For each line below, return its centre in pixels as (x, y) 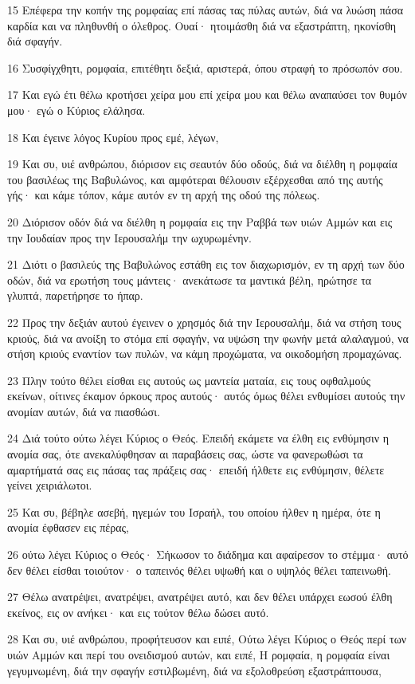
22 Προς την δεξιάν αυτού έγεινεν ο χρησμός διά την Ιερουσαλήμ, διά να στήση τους (204, 322)
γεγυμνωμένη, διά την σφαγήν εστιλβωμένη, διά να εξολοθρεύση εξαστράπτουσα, (194, 670)
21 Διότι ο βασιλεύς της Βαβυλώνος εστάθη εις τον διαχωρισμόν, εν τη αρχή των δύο (206, 264)
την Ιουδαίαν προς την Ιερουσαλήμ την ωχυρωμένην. (129, 237)
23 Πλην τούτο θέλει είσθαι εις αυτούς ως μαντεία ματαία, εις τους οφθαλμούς (189, 380)
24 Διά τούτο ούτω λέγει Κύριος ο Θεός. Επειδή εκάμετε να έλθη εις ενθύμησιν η (198, 438)
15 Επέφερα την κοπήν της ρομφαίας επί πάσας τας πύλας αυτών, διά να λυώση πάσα (206, 10)
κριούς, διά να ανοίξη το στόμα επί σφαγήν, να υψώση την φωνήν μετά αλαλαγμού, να (208, 338)
